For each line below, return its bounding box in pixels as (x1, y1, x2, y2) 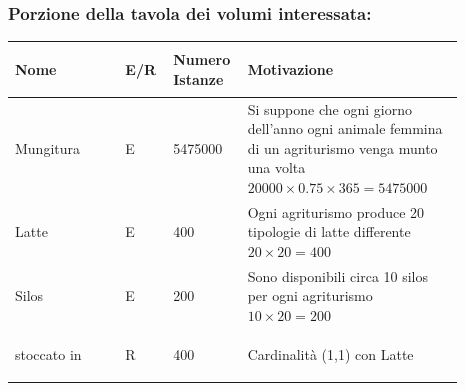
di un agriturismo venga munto (247, 137, 438, 158)
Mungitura (15, 137, 81, 158)
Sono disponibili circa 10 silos (247, 265, 429, 286)
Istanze (173, 68, 224, 89)
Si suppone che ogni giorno (247, 98, 412, 119)
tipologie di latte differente (247, 221, 411, 242)
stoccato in (15, 343, 82, 364)
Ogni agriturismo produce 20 (247, 201, 425, 222)
